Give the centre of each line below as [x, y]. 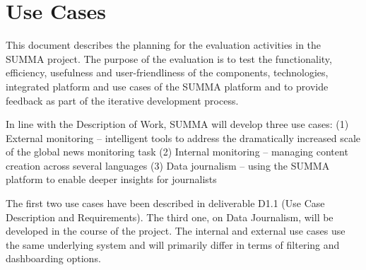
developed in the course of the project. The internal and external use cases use [176, 231]
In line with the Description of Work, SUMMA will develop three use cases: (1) [177, 124]
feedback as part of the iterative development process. [122, 100]
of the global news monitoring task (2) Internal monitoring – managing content [177, 152]
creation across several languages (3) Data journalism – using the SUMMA [168, 165]
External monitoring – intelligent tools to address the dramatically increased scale [183, 137]
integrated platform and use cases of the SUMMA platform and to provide [167, 86]
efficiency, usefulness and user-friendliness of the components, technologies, [167, 72]
